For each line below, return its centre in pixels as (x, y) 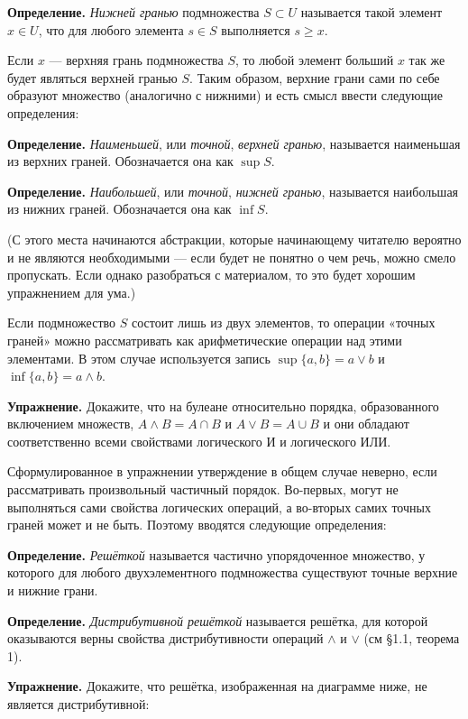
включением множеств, (71, 424)
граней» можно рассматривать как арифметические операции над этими (205, 340)
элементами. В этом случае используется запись (139, 358)
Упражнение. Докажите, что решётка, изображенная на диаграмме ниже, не (217, 686)
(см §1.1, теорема (412, 638)
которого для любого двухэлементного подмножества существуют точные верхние (233, 572)
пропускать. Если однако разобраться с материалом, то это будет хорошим (211, 275)
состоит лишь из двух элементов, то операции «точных (283, 323)
